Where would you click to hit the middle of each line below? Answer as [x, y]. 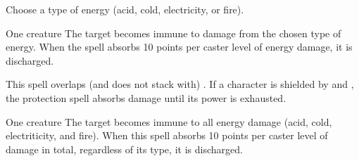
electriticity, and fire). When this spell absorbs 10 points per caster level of [167, 135]
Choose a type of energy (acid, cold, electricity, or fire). [125, 9]
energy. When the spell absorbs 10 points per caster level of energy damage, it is [179, 47]
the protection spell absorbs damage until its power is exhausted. [146, 97]
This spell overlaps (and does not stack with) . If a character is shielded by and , [180, 84]
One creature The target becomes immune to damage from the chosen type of [174, 33]
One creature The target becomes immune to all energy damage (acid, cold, [169, 121]
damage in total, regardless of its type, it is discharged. [124, 149]
